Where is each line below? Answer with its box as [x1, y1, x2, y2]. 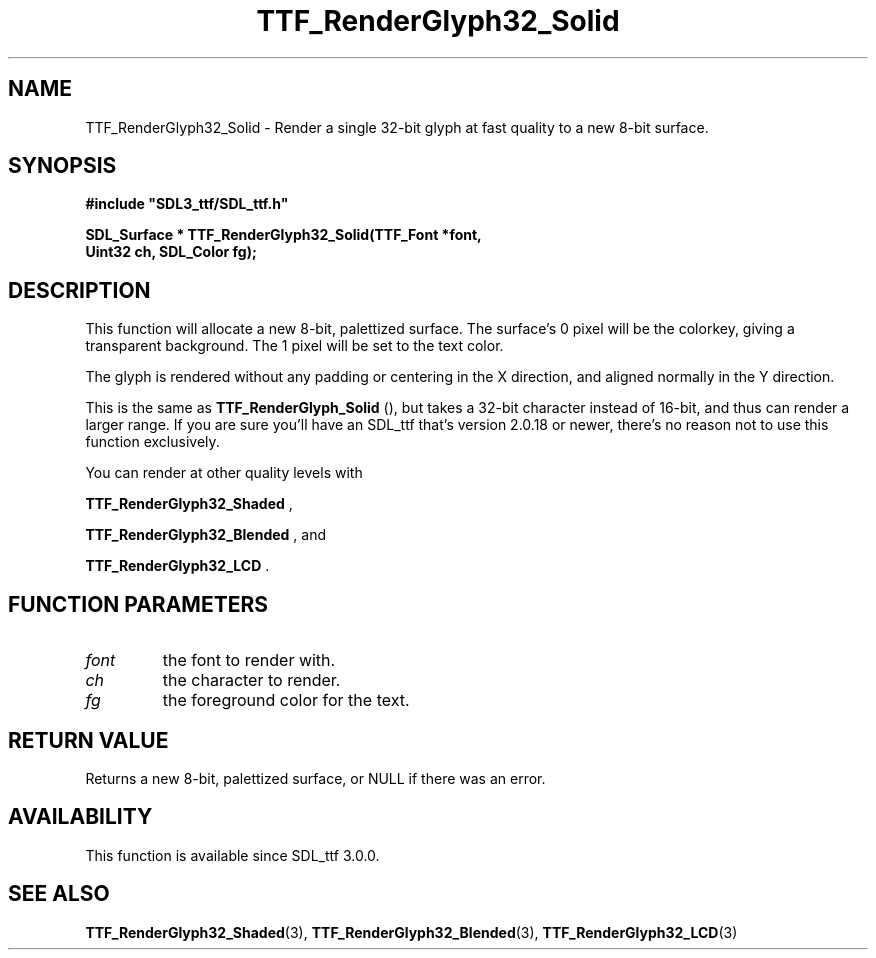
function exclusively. [85, 433, 220, 451]
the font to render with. [162, 650, 336, 671]
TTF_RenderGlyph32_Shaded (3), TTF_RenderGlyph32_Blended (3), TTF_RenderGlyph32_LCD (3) [85, 923, 738, 941]
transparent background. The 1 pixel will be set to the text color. [85, 337, 504, 355]
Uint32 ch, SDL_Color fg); [85, 243, 257, 261]
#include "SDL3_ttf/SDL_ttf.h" [85, 195, 289, 213]
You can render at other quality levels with [85, 464, 363, 482]
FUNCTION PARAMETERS [8, 591, 268, 617]
